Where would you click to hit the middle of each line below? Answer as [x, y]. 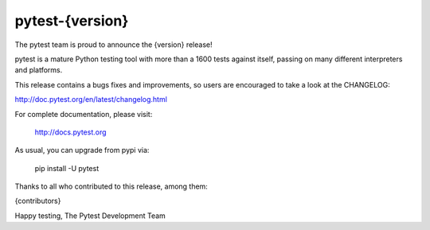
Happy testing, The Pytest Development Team [90, 216]
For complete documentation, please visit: [84, 114]
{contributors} [38, 201]
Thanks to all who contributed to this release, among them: [111, 186]
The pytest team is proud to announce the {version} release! [113, 45]
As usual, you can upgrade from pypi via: [82, 150]
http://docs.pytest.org [70, 132]
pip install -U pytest [67, 168]
